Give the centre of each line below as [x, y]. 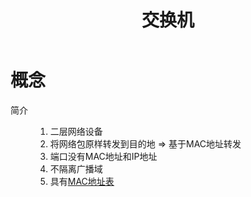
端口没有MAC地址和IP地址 [103, 156]
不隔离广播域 [76, 168]
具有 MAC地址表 [82, 181]
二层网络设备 [76, 131]
